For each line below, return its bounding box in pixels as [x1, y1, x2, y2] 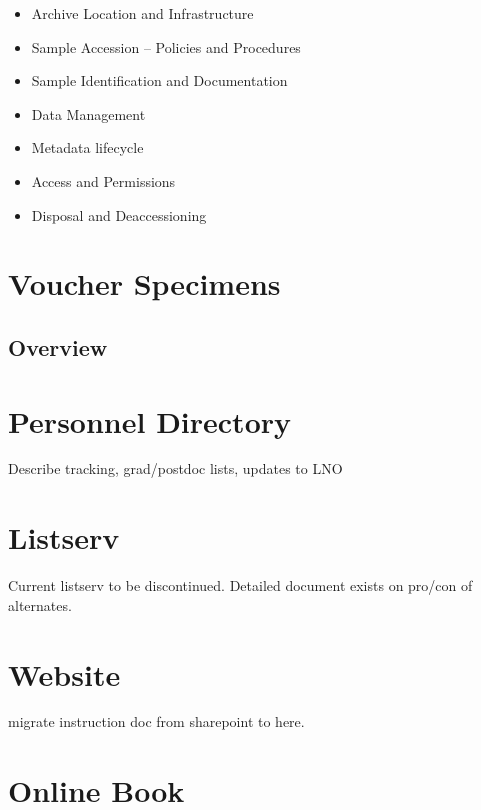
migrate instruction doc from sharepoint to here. [8, 711, 305, 732]
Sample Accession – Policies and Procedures [31, 36, 301, 57]
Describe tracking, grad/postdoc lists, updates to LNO [8, 458, 343, 479]
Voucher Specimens [8, 263, 281, 304]
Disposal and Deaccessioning [31, 204, 207, 225]
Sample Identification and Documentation [31, 70, 288, 91]
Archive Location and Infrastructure [31, 3, 254, 23]
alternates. [8, 594, 72, 615]
